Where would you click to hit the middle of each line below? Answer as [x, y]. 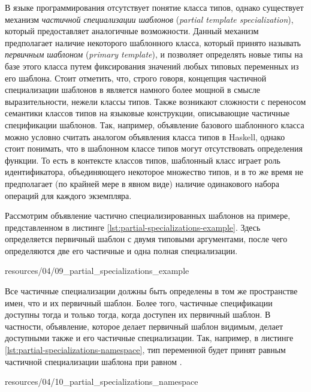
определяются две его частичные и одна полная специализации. [121, 250]
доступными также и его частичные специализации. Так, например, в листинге [149, 338]
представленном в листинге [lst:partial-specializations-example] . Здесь [133, 227]
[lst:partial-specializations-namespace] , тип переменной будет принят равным [145, 350]
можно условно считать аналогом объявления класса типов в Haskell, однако [145, 136]
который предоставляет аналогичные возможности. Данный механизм [132, 31]
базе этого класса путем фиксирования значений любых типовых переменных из [152, 66]
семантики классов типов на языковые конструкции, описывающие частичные [147, 113]
